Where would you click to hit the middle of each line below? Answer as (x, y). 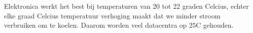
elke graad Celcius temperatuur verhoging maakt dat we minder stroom (112, 15)
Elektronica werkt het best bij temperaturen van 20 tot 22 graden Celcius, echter (126, 6)
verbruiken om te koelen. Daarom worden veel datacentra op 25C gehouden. (119, 25)
